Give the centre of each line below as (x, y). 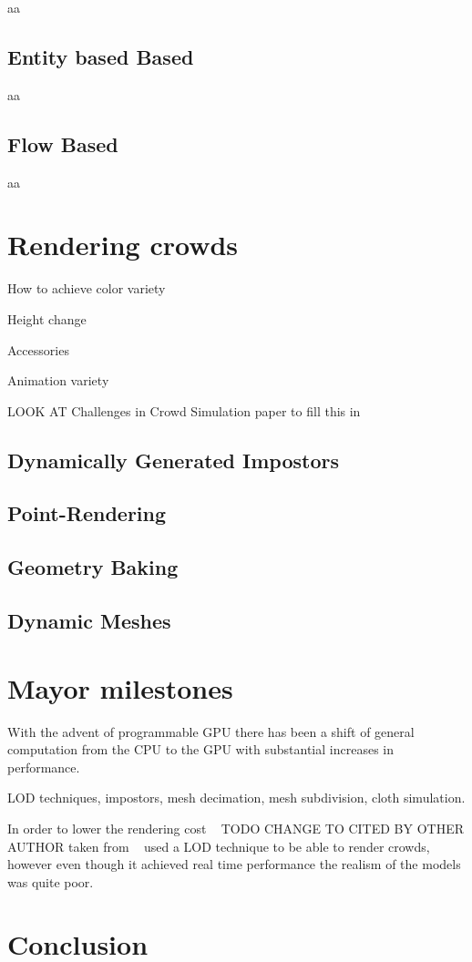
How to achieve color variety (87, 288)
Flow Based (63, 143)
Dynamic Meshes (89, 621)
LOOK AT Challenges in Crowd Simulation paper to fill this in (184, 410)
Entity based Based (101, 56)
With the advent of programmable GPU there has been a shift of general (211, 731)
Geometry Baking (93, 567)
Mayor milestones (120, 687)
